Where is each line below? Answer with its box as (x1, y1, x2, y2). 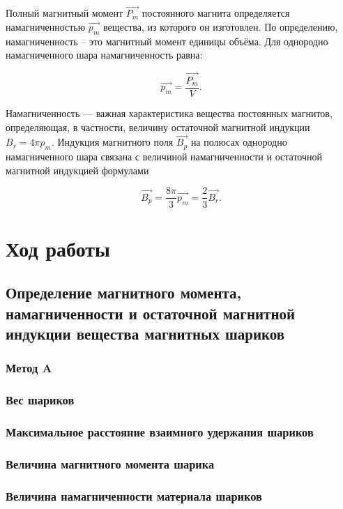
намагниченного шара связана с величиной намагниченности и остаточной (6, 149, 322, 164)
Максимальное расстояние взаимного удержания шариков (6, 423, 314, 441)
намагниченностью (6, 19, 86, 33)
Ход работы (6, 234, 110, 262)
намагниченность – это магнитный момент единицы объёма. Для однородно (6, 33, 328, 48)
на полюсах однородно (190, 135, 287, 149)
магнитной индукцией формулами (6, 162, 149, 177)
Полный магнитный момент (6, 6, 123, 20)
